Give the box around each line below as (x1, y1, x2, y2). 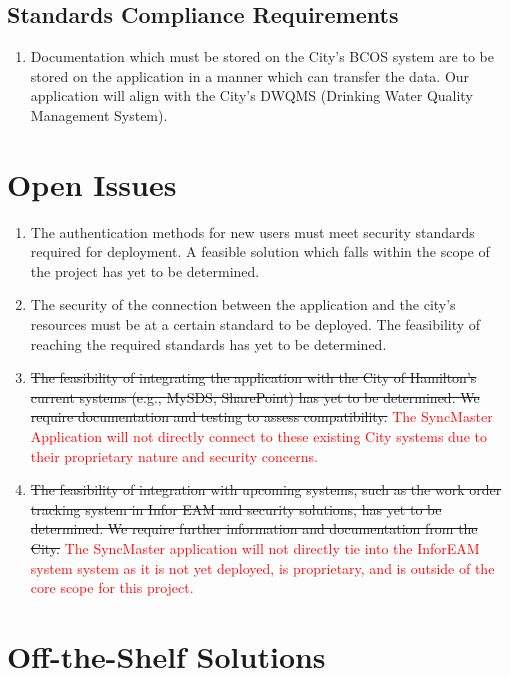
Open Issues (7, 163, 177, 204)
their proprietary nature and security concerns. (30, 445, 318, 466)
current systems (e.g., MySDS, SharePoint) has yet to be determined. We (30, 386, 480, 407)
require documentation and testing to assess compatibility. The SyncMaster (30, 406, 493, 427)
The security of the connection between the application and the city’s (30, 294, 456, 315)
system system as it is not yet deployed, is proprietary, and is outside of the (30, 557, 495, 578)
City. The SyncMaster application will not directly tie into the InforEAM (30, 538, 480, 559)
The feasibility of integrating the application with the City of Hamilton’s (30, 367, 477, 388)
